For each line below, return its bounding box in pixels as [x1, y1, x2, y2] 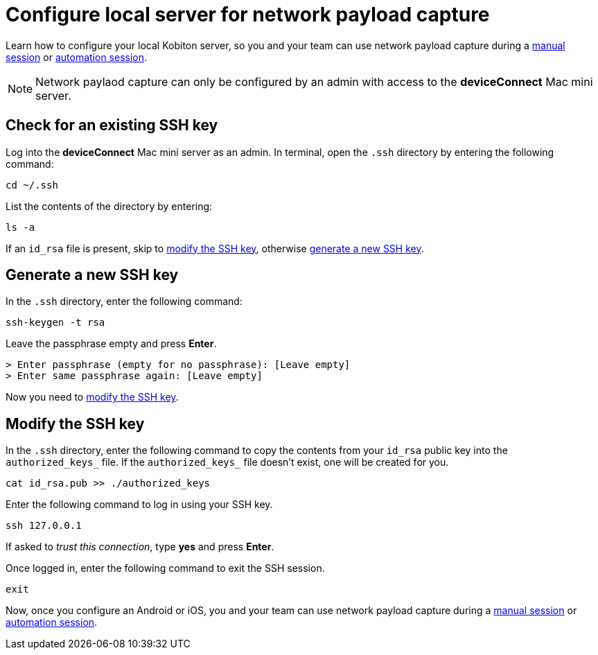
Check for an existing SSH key [6, 116, 218, 134]
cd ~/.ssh [6, 179, 58, 191]
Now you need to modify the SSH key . [6, 391, 179, 403]
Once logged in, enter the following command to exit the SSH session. [6, 562, 325, 575]
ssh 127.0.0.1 [6, 520, 82, 532]
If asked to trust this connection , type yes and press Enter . [6, 541, 274, 553]
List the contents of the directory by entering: [6, 200, 213, 212]
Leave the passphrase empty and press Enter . [6, 338, 217, 350]
